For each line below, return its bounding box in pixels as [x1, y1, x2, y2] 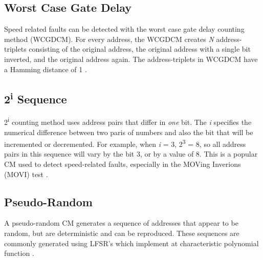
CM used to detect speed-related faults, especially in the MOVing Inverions [4, 159, 241, 169]
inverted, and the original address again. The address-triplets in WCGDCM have [4, 53, 258, 64]
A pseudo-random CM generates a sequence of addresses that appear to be [4, 218, 238, 228]
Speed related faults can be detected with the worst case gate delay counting [4, 24, 245, 34]
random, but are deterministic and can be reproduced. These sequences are [4, 228, 239, 239]
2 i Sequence [4, 89, 67, 106]
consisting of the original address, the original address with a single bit [29, 44, 251, 54]
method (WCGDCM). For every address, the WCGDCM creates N [4, 33, 214, 44]
